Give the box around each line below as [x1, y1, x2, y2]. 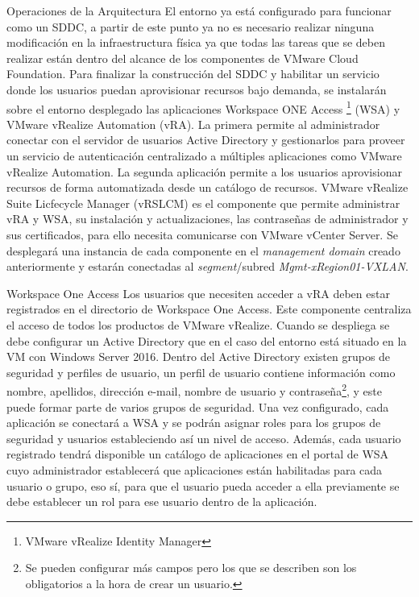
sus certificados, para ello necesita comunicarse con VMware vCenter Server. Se [6, 226, 398, 243]
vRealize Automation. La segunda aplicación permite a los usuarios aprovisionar [6, 163, 402, 180]
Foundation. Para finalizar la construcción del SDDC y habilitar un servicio [6, 65, 380, 82]
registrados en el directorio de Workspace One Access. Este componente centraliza [6, 301, 412, 317]
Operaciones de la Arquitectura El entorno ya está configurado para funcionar [6, 2, 392, 19]
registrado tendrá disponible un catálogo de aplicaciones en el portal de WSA [6, 446, 389, 462]
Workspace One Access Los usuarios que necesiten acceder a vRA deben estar [6, 284, 390, 301]
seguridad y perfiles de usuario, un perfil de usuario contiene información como [6, 363, 396, 380]
